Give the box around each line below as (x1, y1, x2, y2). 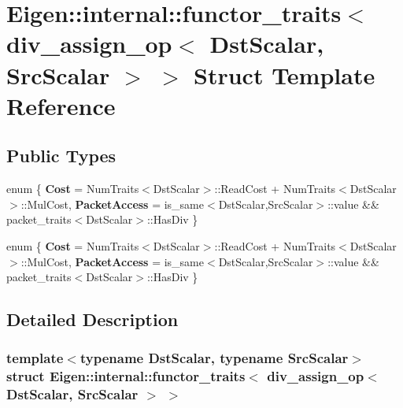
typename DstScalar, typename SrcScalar (79, 348, 349, 368)
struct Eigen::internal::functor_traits (6, 366, 246, 386)
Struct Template (194, 58, 375, 91)
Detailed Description (6, 307, 179, 332)
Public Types (6, 143, 116, 168)
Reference (6, 89, 116, 121)
